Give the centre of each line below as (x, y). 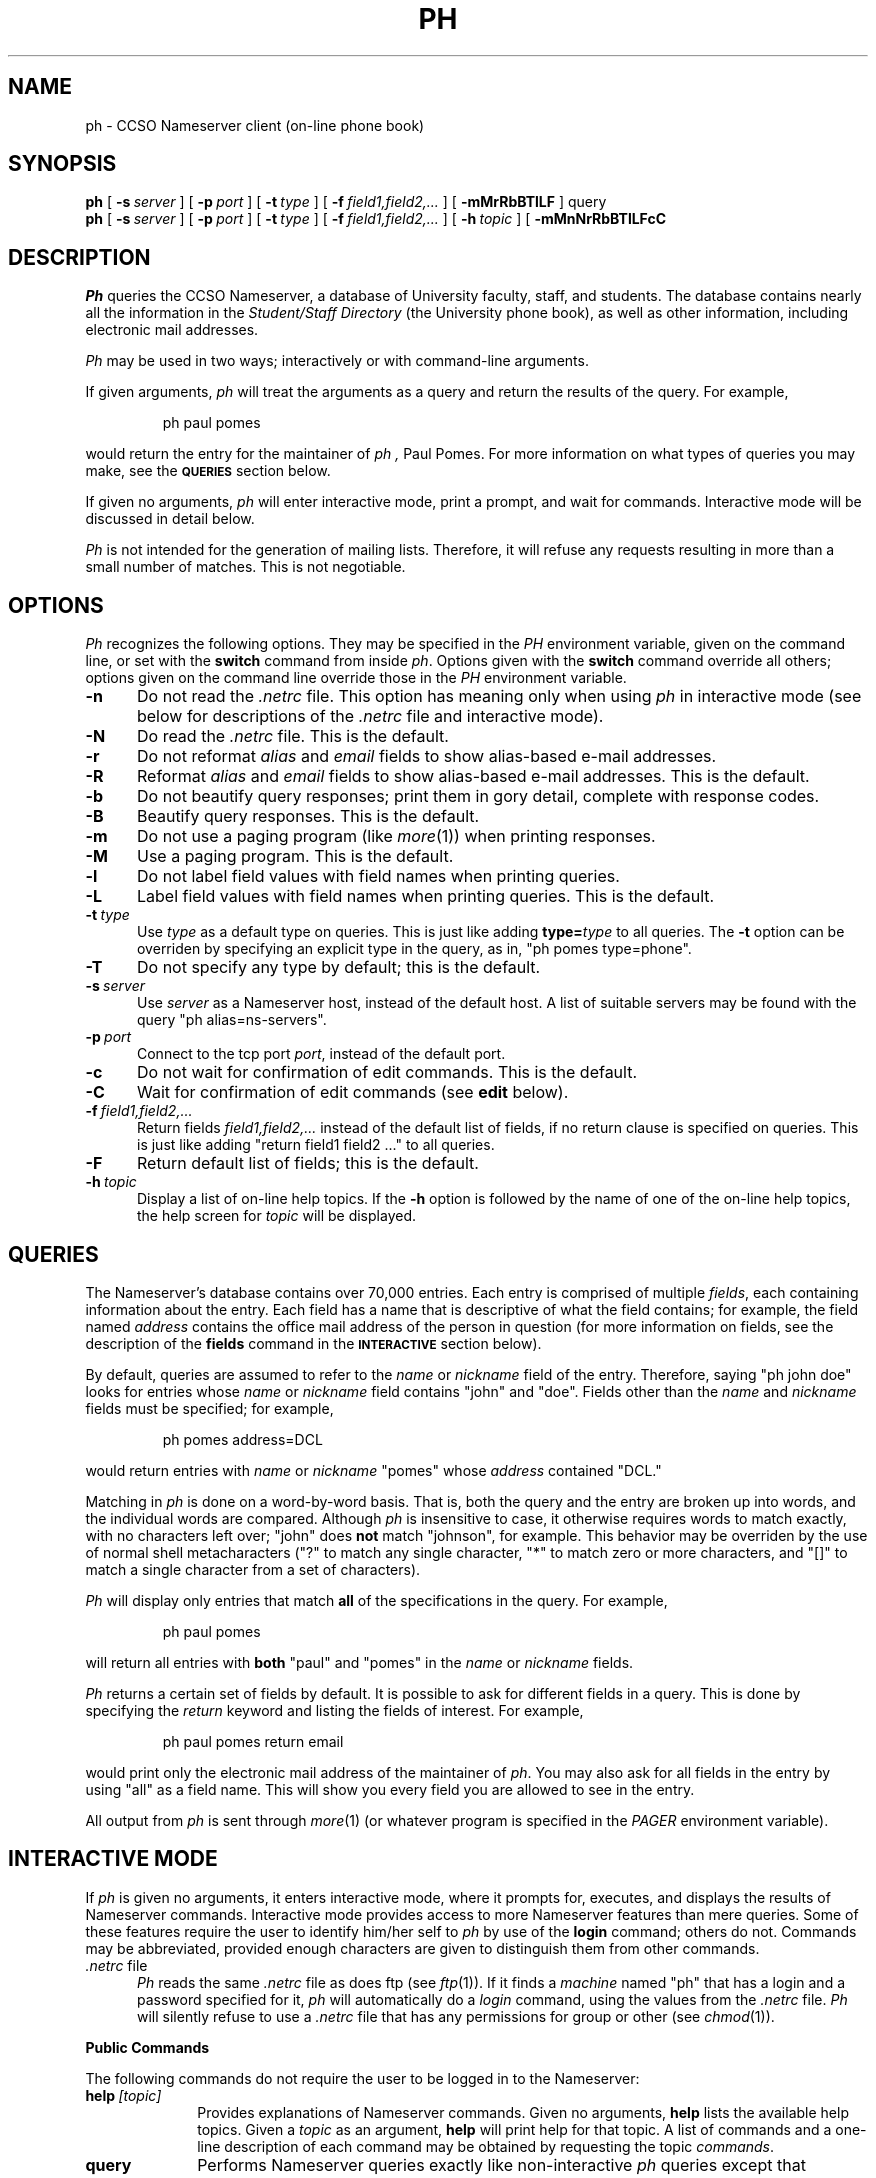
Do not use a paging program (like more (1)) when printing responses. (396, 836)
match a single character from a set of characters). (253, 1569)
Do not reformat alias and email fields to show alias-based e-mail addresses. (426, 756)
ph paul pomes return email (253, 1741)
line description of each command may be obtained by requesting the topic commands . (486, 2146)
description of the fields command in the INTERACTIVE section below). (313, 1343)
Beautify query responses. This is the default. (308, 816)
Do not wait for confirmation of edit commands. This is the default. (387, 1072)
